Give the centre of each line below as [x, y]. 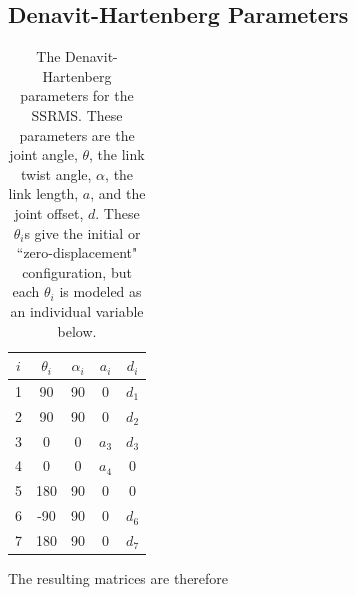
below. [77, 330]
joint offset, [49, 212]
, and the [118, 193]
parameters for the [77, 95]
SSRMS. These [77, 114]
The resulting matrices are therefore [118, 578]
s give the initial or [82, 232]
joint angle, [43, 154]
